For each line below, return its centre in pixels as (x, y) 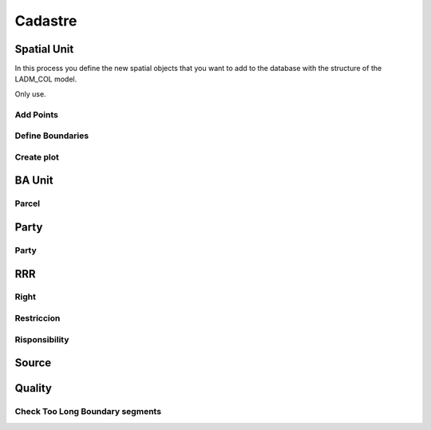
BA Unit (34, 181)
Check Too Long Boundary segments (88, 412)
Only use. (31, 94)
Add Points (37, 114)
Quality (33, 388)
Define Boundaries (52, 136)
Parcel (27, 203)
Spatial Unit (44, 49)
